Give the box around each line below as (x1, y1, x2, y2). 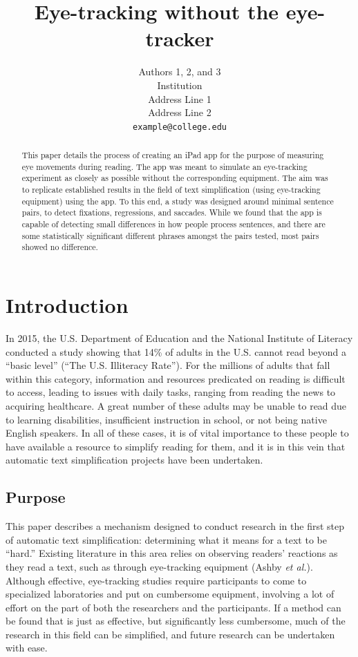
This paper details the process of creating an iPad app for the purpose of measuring (21, 149, 324, 161)
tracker (145, 24, 214, 53)
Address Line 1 (148, 91, 211, 106)
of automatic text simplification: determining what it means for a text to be (6, 532, 327, 546)
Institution (157, 77, 202, 92)
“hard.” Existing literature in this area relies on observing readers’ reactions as (6, 546, 338, 560)
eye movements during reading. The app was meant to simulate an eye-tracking (21, 160, 308, 172)
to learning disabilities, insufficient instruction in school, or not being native (6, 412, 327, 426)
